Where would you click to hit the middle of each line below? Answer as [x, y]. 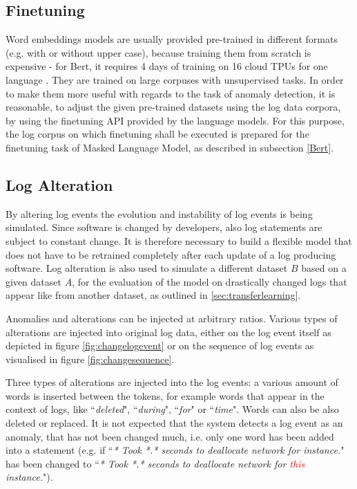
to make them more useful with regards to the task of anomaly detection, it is [171, 93]
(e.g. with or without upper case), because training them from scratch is [158, 52]
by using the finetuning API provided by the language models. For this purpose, [175, 120]
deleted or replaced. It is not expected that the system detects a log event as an [174, 423]
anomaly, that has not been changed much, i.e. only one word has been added [170, 436]
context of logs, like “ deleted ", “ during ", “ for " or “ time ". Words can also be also [172, 409]
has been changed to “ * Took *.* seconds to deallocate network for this [155, 463]
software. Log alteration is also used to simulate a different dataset [147, 268]
